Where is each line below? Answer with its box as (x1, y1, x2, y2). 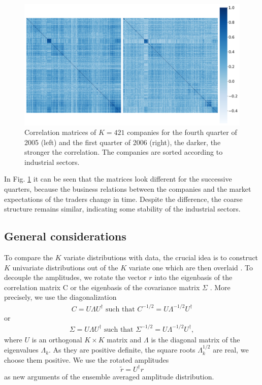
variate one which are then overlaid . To (128, 262, 253, 272)
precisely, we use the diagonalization (4, 292, 117, 302)
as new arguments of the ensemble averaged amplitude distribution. (4, 371, 214, 381)
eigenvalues (4, 344, 39, 355)
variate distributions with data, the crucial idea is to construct (63, 252, 258, 263)
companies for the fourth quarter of (127, 127, 237, 137)
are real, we (213, 344, 249, 355)
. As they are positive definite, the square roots (49, 344, 195, 355)
